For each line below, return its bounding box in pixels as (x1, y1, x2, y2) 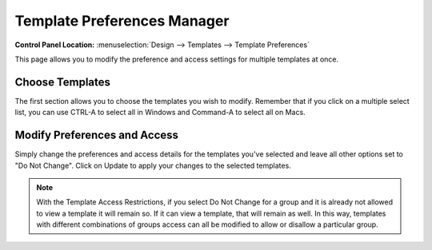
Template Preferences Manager (14, 12, 230, 30)
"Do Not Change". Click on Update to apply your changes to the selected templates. (14, 161, 291, 170)
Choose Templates (14, 75, 111, 89)
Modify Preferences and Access (14, 129, 179, 142)
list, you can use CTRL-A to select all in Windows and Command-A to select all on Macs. (14, 108, 306, 117)
